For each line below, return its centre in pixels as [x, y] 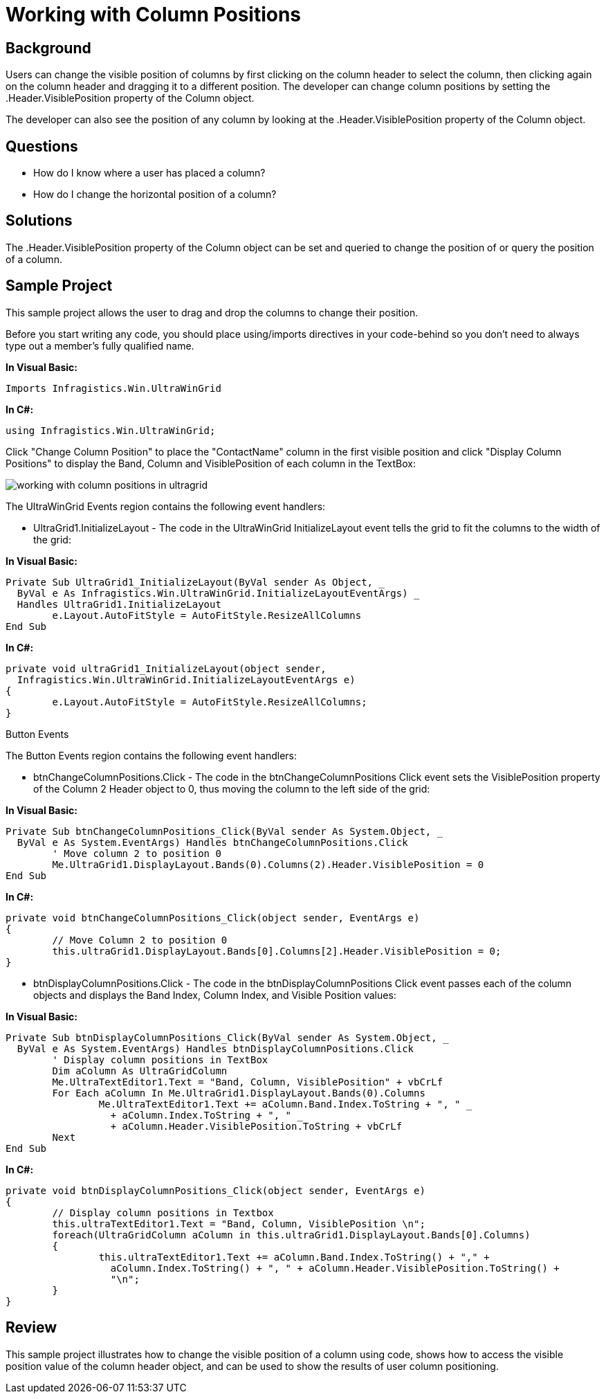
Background [48, 48]
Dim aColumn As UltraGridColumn [140, 1071]
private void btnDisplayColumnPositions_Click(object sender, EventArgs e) [215, 1190]
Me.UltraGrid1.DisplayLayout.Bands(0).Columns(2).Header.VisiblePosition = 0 [268, 864]
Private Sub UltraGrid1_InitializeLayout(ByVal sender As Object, [190, 582]
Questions [42, 146]
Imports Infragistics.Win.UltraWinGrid [113, 388]
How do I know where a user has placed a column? [149, 173]
